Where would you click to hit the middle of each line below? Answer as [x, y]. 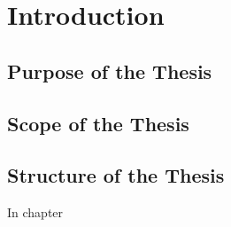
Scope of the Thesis [98, 123]
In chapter [35, 212]
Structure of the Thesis [116, 175]
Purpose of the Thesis [110, 70]
